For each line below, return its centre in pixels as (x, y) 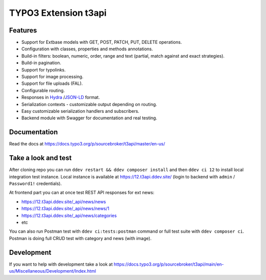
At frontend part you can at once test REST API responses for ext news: (82, 193)
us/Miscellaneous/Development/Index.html (52, 271)
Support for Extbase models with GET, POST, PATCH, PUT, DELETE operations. (102, 42)
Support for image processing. (52, 77)
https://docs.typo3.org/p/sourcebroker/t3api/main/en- (169, 264)
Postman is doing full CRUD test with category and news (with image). (80, 238)
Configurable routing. (43, 90)
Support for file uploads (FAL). (52, 83)
